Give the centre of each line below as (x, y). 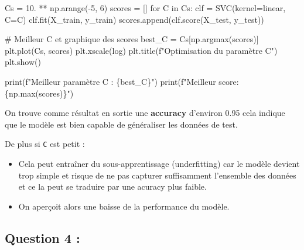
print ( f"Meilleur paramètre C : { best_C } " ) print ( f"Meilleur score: (122, 81)
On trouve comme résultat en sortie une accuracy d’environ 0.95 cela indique (145, 113)
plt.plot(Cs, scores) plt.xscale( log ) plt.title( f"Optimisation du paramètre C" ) (141, 50)
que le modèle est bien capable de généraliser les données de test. (121, 124)
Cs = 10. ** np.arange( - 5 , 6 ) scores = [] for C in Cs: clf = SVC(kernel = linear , (145, 8)
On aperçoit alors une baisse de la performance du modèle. (124, 206)
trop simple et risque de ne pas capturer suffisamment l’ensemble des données (157, 175)
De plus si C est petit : (45, 144)
